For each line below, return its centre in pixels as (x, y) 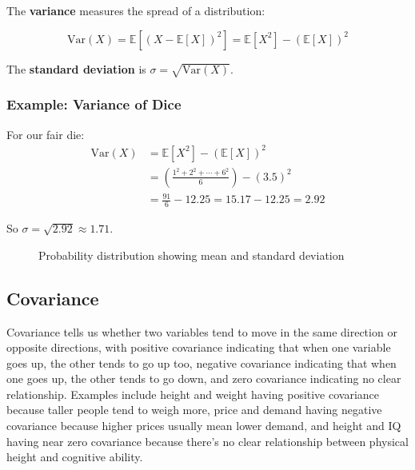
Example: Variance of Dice (94, 104)
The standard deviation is (76, 68)
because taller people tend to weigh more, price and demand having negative (194, 410)
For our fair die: (46, 134)
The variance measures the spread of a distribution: (136, 10)
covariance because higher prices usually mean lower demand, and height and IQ (204, 426)
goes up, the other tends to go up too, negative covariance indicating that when (202, 362)
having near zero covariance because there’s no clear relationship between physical (207, 441)
